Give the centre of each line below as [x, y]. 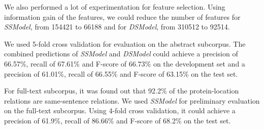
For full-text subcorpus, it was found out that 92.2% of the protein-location [122, 91]
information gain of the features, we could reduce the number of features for [122, 17]
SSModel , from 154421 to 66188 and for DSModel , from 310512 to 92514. [117, 27]
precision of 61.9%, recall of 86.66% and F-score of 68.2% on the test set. [118, 120]
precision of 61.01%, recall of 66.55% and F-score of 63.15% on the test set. [121, 73]
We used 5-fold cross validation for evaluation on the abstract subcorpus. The [125, 43]
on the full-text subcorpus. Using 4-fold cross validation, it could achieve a [120, 110]
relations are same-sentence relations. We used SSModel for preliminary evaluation [132, 100]
